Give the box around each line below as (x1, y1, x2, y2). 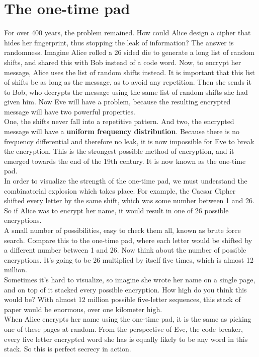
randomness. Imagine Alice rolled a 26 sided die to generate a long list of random (4, 47, 254, 57)
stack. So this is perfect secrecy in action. (4, 343, 131, 354)
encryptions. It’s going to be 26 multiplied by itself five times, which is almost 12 (4, 254, 253, 265)
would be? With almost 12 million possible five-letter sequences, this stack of (4, 294, 241, 305)
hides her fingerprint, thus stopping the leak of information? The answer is (4, 37, 234, 47)
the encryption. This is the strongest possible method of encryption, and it (4, 146, 234, 156)
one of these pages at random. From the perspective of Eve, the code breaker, (4, 323, 243, 334)
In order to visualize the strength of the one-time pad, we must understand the (4, 175, 247, 186)
